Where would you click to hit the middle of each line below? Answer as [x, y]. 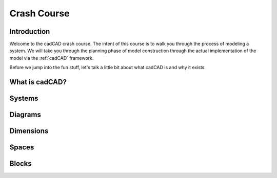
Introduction [30, 31]
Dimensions [29, 131]
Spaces [22, 148]
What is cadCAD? [38, 82]
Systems [24, 98]
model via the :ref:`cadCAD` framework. [52, 58]
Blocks [21, 164]
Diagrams [25, 115]
